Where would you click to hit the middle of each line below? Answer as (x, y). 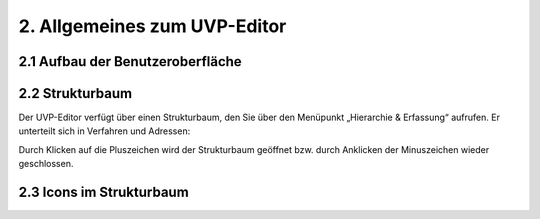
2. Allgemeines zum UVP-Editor (152, 26)
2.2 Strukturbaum (75, 93)
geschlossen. (46, 164)
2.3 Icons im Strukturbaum (103, 192)
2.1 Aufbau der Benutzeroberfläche (130, 61)
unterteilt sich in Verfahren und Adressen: (104, 131)
